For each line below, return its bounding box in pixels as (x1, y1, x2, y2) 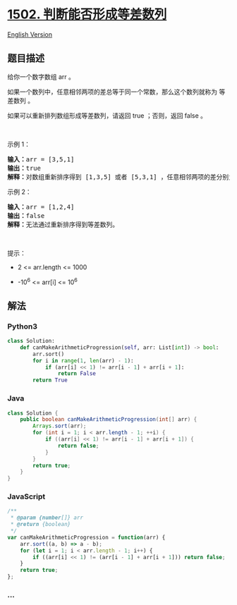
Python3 (7, 322, 37, 331)
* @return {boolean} (10, 521, 71, 528)
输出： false (7, 212, 45, 219)
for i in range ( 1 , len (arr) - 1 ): (32, 357, 134, 364)
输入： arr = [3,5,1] (7, 155, 75, 163)
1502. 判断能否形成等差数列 (7, 6, 167, 23)
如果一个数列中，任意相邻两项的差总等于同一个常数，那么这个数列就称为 (7, 87, 217, 96)
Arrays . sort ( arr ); (32, 422, 87, 430)
